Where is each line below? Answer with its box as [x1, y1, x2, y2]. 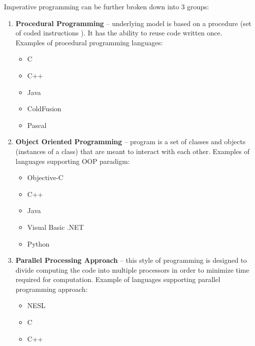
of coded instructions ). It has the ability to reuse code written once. [15, 28, 223, 38]
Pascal [27, 120, 47, 130]
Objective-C [27, 172, 64, 183]
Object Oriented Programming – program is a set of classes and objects [15, 136, 246, 147]
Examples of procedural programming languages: [15, 37, 163, 47]
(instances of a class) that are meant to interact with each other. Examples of [15, 146, 250, 156]
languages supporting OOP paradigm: [15, 156, 130, 166]
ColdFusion [27, 103, 62, 114]
